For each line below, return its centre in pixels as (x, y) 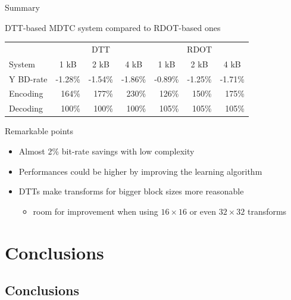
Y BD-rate (28, 78)
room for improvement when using (96, 211)
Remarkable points (39, 131)
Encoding (26, 93)
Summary (22, 7)
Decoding (26, 108)
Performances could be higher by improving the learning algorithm (140, 171)
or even (203, 211)
